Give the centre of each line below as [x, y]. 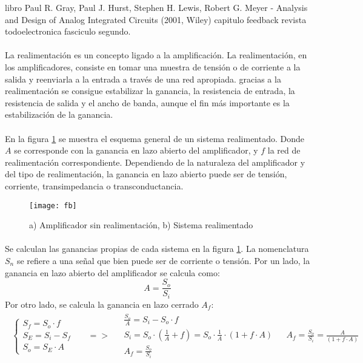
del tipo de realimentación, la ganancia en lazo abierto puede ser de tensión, [146, 174]
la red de [284, 150]
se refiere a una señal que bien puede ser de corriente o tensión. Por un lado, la [163, 260]
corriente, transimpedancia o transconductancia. [94, 185]
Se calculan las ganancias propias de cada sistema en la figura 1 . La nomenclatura [157, 249]
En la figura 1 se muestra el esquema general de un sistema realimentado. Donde [155, 138]
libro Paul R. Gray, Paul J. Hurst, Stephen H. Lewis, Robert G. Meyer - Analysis [156, 7]
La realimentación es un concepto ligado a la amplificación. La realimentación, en [156, 55]
